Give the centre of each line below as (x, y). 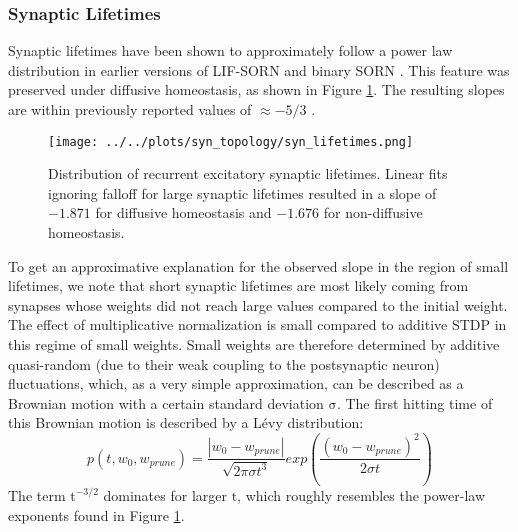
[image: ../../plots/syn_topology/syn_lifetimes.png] (231, 141)
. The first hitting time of (414, 402)
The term (37, 494)
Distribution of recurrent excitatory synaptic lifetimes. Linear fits (248, 173)
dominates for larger (165, 494)
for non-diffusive (373, 212)
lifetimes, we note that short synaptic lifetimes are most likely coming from (238, 285)
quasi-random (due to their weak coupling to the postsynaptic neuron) (224, 363)
